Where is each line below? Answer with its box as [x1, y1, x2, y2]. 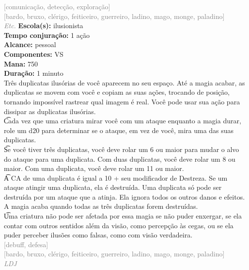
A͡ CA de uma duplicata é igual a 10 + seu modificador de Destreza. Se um [4, 172, 228, 183]
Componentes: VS [4, 49, 63, 59]
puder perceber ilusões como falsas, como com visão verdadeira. [4, 230, 193, 240]
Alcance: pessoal [4, 39, 56, 50]
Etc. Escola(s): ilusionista [4, 20, 83, 31]
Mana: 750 [4, 58, 38, 68]
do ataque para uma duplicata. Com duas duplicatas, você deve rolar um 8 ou [4, 153, 235, 164]
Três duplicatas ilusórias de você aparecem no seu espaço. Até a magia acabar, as [4, 77, 245, 87]
